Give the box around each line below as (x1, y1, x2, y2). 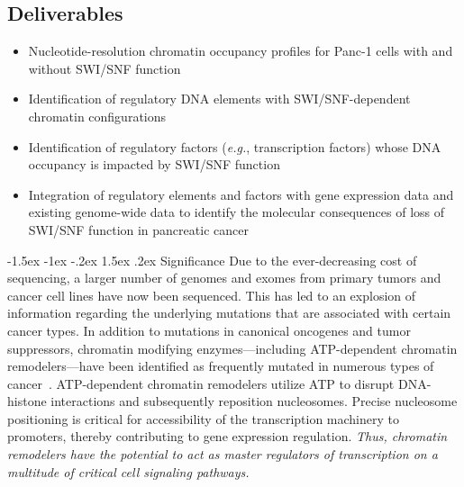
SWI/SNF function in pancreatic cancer (28, 220, 249, 239)
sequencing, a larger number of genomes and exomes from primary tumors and (7, 268, 441, 287)
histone (7, 392, 47, 410)
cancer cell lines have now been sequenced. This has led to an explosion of (7, 285, 416, 304)
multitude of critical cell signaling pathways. (7, 462, 250, 481)
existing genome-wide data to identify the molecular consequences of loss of (28, 203, 445, 221)
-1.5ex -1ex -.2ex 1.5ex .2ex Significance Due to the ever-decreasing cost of (7, 250, 417, 269)
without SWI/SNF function (28, 59, 181, 77)
